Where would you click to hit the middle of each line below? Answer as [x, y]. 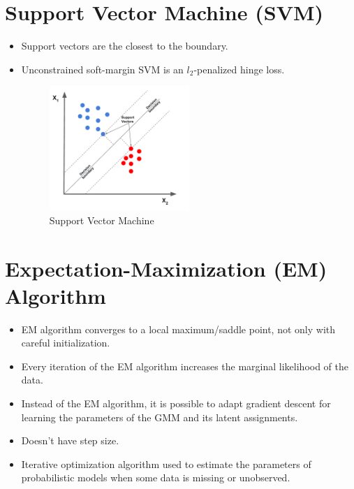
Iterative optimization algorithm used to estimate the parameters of [166, 464]
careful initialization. [66, 343]
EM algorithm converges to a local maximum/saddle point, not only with [178, 329]
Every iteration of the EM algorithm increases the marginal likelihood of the [185, 366]
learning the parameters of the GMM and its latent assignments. [160, 417]
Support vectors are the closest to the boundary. [125, 46]
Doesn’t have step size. [70, 440]
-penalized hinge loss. [239, 69]
